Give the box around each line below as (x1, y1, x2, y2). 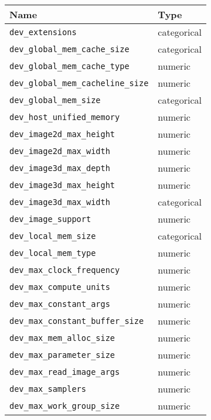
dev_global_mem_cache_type (9, 61, 130, 71)
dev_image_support (9, 214, 91, 224)
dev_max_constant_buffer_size (9, 316, 144, 326)
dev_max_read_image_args (9, 367, 120, 377)
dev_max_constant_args (9, 299, 110, 309)
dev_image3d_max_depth (9, 163, 110, 173)
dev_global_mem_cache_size (9, 44, 130, 54)
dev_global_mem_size (9, 95, 101, 105)
